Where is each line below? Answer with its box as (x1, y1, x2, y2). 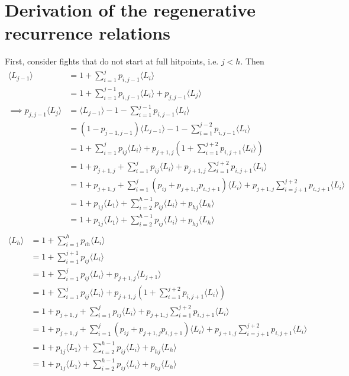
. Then (240, 55, 264, 67)
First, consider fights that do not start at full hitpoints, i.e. (5, 55, 219, 67)
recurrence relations (5, 21, 170, 45)
